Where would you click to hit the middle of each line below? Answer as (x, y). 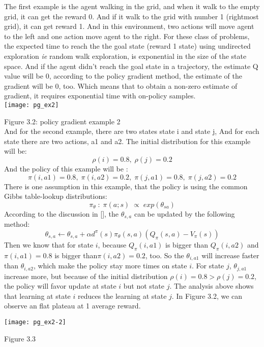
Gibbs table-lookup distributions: (56, 196)
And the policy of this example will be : (66, 168)
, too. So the (165, 255)
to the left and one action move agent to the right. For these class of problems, (127, 36)
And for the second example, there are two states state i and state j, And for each (132, 131)
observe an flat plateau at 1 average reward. (72, 306)
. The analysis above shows (212, 286)
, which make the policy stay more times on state (110, 266)
